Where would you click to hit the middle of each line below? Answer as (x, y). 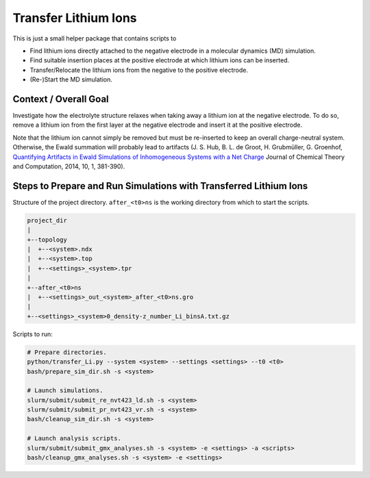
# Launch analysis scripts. (74, 439)
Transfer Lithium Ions (75, 18)
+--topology (47, 239)
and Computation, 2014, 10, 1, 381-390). (69, 166)
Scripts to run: (33, 334)
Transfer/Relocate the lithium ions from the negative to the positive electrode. (139, 70)
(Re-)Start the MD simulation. (71, 79)
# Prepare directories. (67, 352)
